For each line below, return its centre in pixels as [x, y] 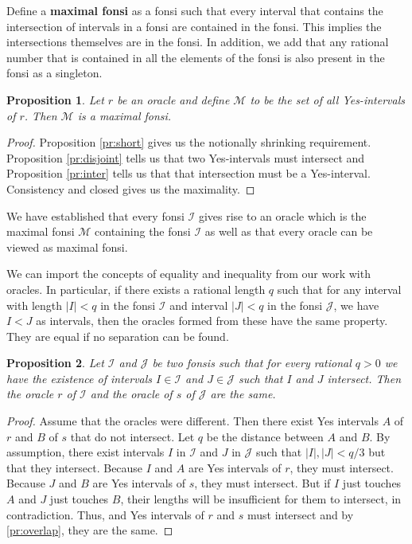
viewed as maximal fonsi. [67, 247]
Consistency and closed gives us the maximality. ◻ [131, 188]
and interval [199, 305]
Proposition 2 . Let [55, 363]
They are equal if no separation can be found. [118, 336]
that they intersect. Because [75, 467]
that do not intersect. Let [132, 436]
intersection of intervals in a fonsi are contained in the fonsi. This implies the [194, 26]
